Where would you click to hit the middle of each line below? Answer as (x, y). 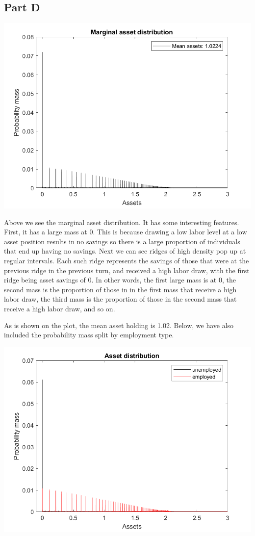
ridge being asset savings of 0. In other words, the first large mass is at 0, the (120, 280)
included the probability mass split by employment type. (89, 335)
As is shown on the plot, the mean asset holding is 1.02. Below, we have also (119, 325)
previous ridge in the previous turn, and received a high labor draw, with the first (127, 270)
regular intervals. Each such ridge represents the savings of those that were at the (127, 261)
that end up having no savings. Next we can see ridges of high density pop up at (125, 251)
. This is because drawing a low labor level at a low (170, 232)
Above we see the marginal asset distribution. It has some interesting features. (122, 222)
